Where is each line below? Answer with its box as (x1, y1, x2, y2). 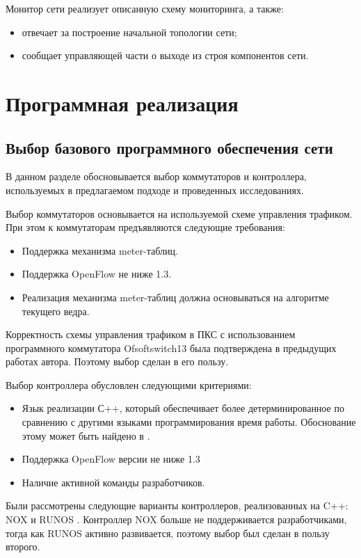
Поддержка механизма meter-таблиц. (22, 243, 178, 257)
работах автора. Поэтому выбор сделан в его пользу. (6, 354, 229, 369)
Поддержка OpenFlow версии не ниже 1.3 (22, 452, 200, 466)
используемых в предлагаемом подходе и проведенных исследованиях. (6, 182, 304, 197)
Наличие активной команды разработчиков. (22, 475, 205, 489)
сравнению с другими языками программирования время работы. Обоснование (22, 415, 356, 429)
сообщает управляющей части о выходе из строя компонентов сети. (22, 48, 309, 63)
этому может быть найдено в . (22, 428, 150, 443)
